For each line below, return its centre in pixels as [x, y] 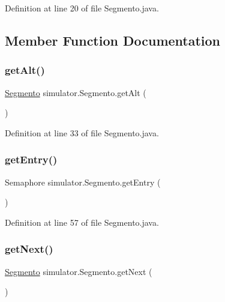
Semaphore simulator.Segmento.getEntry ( [83, 182]
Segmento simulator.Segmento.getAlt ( [76, 92]
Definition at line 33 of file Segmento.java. [82, 132]
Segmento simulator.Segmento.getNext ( [79, 271]
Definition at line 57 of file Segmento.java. [82, 222]
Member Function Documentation [113, 40]
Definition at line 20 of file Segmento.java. [82, 8]
